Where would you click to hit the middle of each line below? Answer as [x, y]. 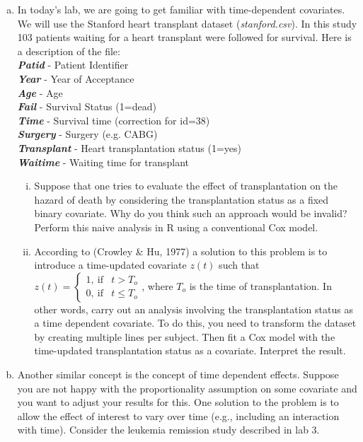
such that [239, 265]
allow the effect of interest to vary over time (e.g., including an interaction [178, 415]
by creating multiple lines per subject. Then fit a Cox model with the [185, 336]
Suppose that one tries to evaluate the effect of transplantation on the [186, 186]
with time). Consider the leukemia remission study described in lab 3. [168, 430]
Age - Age [40, 92]
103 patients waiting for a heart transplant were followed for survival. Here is [184, 37]
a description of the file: [69, 51]
